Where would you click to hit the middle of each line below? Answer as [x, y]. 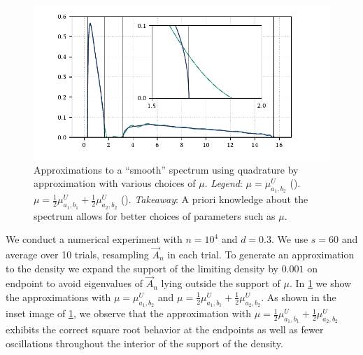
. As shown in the [299, 297]
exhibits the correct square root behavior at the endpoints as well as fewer [165, 329]
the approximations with [58, 297]
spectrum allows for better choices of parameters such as [155, 215]
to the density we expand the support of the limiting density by [142, 268]
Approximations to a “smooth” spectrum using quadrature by [166, 169]
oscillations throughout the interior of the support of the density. [144, 343]
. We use [290, 239]
